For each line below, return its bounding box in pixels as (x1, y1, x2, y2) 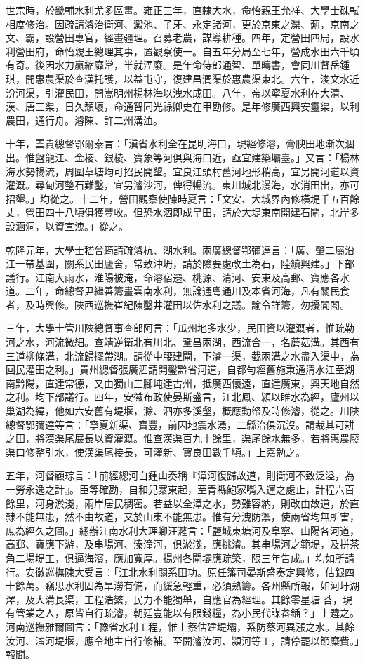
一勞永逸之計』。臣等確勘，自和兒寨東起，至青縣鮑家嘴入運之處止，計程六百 (6, 482, 354, 496)
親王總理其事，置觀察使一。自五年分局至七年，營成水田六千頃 (74, 43, 359, 58)
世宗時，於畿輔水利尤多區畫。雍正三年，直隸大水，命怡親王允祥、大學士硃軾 (6, 3, 359, 17)
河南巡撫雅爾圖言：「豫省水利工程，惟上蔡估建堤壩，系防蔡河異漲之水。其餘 (6, 619, 354, 633)
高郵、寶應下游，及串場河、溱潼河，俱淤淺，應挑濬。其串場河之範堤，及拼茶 (6, 537, 359, 551)
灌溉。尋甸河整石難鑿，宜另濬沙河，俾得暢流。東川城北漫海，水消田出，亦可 (6, 177, 359, 192)
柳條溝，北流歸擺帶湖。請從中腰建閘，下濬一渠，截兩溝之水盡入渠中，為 (25, 348, 359, 363)
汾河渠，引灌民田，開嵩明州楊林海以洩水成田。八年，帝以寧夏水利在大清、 (6, 85, 350, 100)
